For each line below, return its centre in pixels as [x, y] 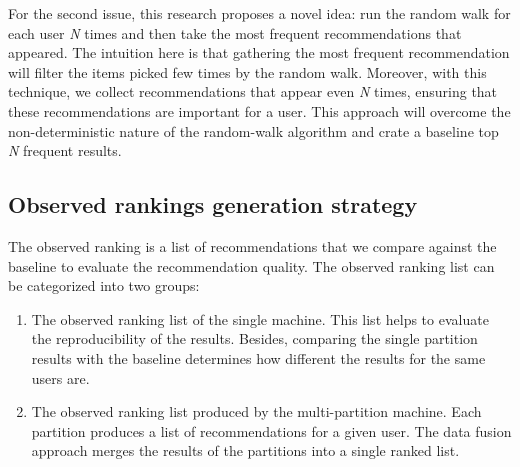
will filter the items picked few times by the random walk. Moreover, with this [247, 71]
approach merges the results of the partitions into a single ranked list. [245, 450]
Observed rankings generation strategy [213, 204]
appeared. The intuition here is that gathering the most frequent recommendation [259, 52]
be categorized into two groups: [104, 285]
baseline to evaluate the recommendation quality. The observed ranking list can [251, 265]
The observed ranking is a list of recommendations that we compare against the [252, 245]
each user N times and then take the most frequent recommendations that [235, 32]
